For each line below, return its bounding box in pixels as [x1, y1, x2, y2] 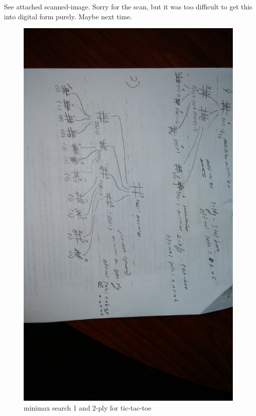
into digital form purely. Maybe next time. [4, 11, 132, 21]
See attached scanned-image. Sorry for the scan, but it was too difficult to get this [4, 1, 253, 11]
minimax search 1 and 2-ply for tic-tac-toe [24, 402, 151, 413]
